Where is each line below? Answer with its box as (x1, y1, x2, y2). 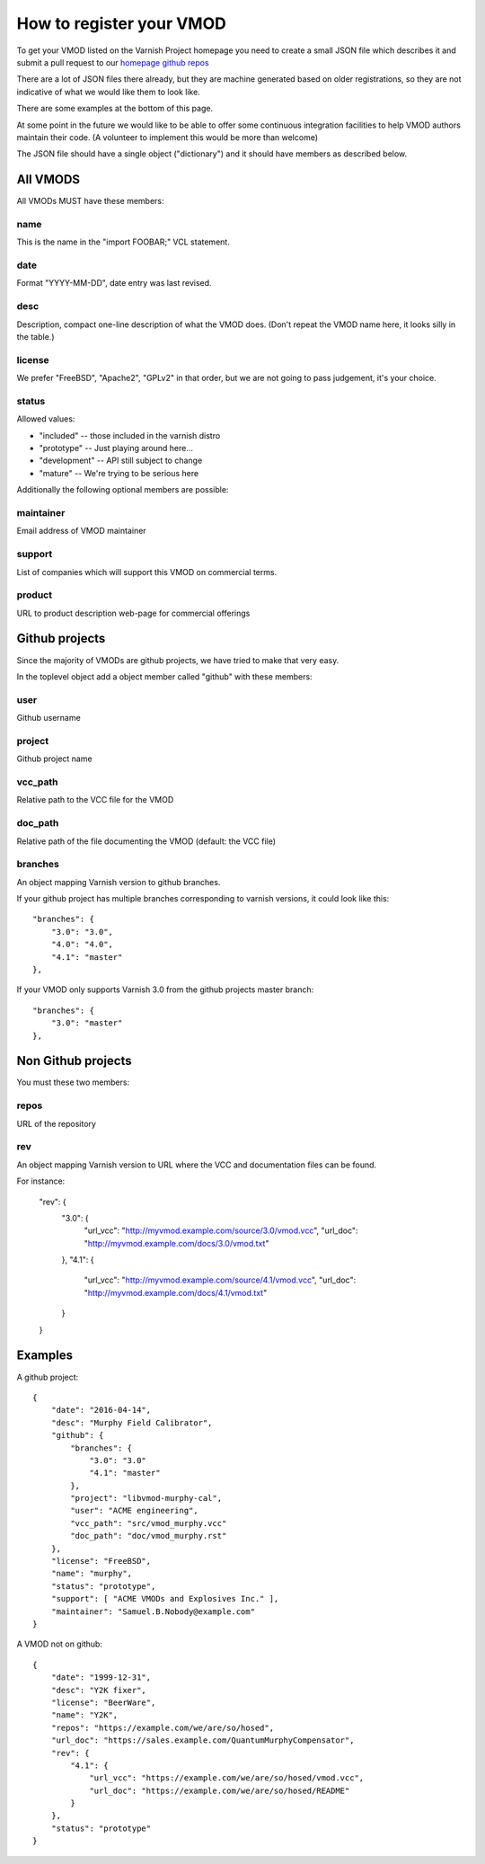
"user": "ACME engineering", (70, 1505, 199, 1516)
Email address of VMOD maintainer (16, 526, 147, 537)
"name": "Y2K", (50, 1710, 119, 1720)
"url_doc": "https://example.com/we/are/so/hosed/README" (89, 1785, 350, 1796)
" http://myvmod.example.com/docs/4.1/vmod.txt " (84, 1287, 268, 1298)
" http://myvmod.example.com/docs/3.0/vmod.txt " (84, 1238, 269, 1248)
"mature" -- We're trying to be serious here (39, 467, 199, 478)
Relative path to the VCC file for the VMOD (16, 794, 174, 805)
